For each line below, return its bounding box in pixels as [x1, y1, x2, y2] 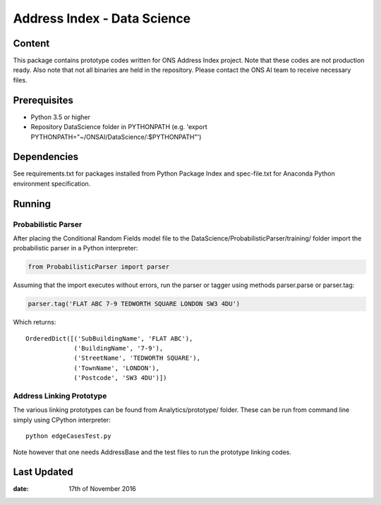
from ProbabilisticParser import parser [28, 263, 169, 271]
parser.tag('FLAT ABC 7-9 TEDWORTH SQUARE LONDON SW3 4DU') [28, 300, 241, 308]
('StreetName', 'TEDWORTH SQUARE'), [73, 354, 201, 363]
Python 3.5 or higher [30, 113, 91, 121]
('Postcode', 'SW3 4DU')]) [73, 374, 167, 382]
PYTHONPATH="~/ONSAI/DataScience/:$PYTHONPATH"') [30, 133, 202, 141]
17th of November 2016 [68, 485, 137, 493]
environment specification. [13, 179, 91, 188]
